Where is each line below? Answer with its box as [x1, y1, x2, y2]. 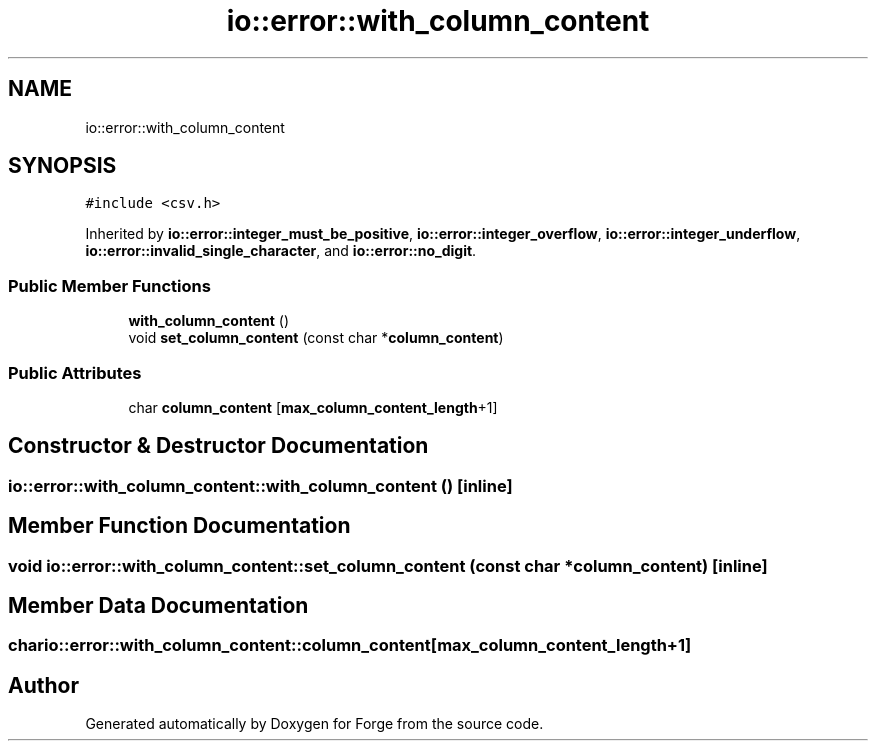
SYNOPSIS [8, 153, 117, 179]
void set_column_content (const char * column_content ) [128, 329, 504, 347]
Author [8, 672, 79, 698]
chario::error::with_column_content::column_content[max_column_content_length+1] [8, 635, 692, 656]
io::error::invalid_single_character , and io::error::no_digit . [85, 242, 477, 260]
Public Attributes [8, 362, 142, 383]
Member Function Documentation [8, 513, 351, 539]
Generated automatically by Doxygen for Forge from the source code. [85, 715, 544, 733]
